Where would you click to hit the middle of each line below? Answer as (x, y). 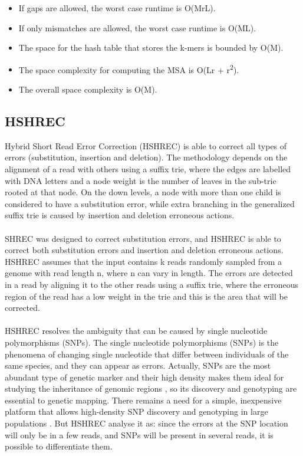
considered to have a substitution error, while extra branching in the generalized (150, 203)
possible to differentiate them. (59, 446)
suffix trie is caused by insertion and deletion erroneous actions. (120, 215)
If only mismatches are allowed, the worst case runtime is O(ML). (137, 27)
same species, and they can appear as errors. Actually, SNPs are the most (138, 365)
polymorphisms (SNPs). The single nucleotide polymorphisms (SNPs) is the (142, 342)
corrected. (22, 308)
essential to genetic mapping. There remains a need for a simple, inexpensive (143, 400)
